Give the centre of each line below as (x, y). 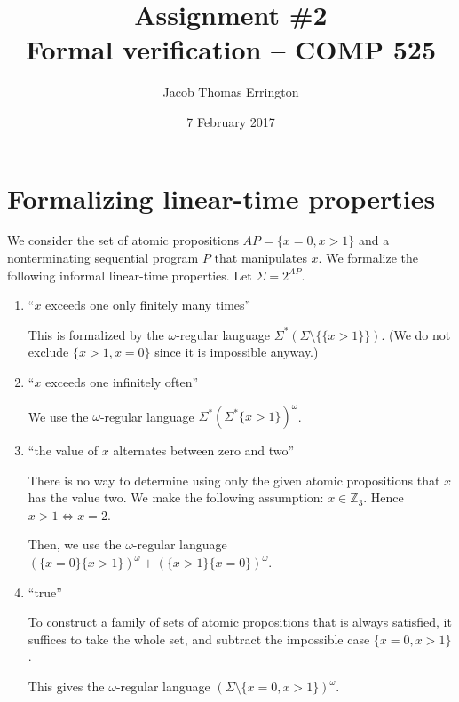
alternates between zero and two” (204, 450)
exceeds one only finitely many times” (148, 305)
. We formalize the (368, 258)
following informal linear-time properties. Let (130, 275)
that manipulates (261, 258)
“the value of (63, 450)
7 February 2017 (231, 121)
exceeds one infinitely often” (122, 382)
